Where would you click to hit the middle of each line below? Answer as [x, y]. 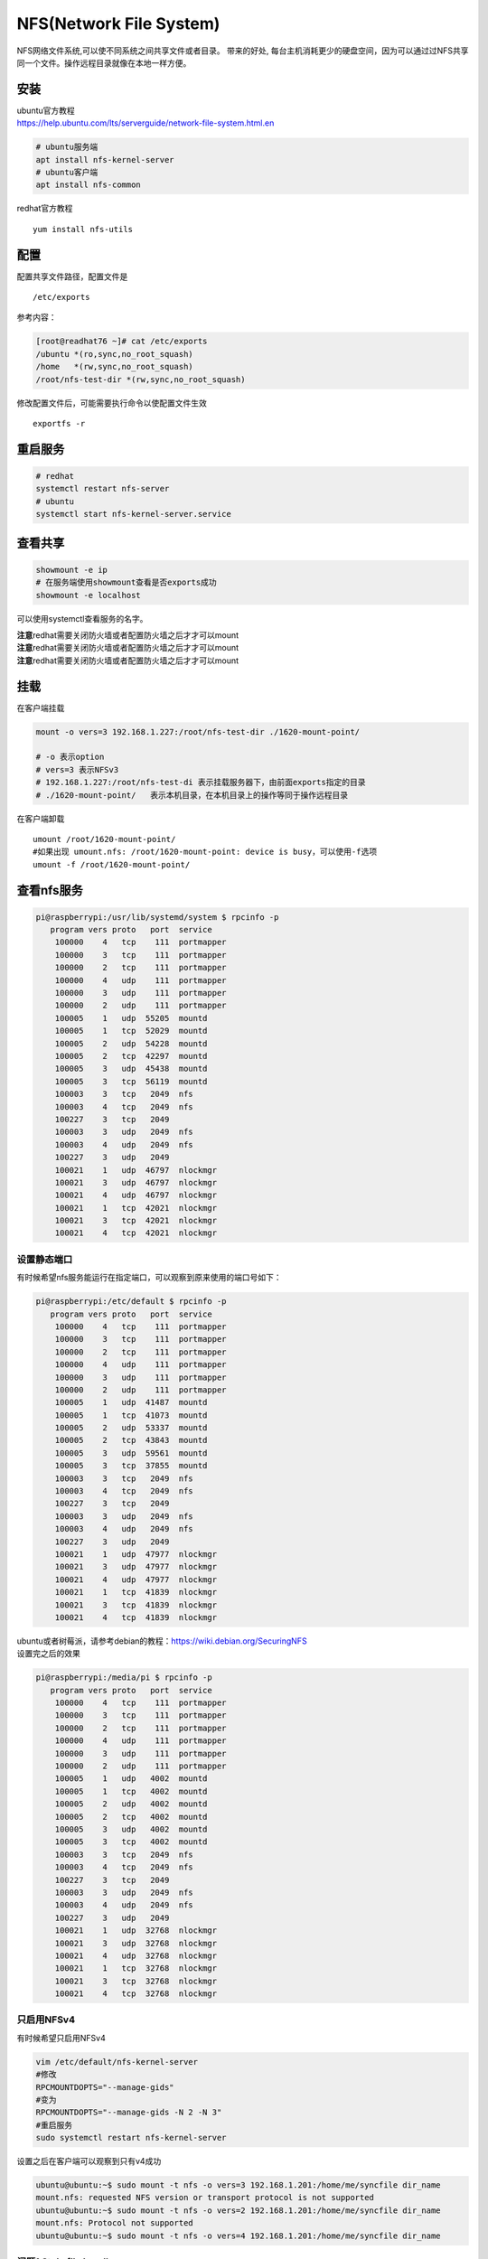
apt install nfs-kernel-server [105, 159]
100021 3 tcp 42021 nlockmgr [136, 1221]
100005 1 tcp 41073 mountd [131, 1415]
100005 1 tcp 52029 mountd [131, 1031]
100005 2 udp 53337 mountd [131, 1428]
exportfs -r [59, 423]
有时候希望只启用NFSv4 [61, 2038]
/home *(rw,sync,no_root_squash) [114, 367]
